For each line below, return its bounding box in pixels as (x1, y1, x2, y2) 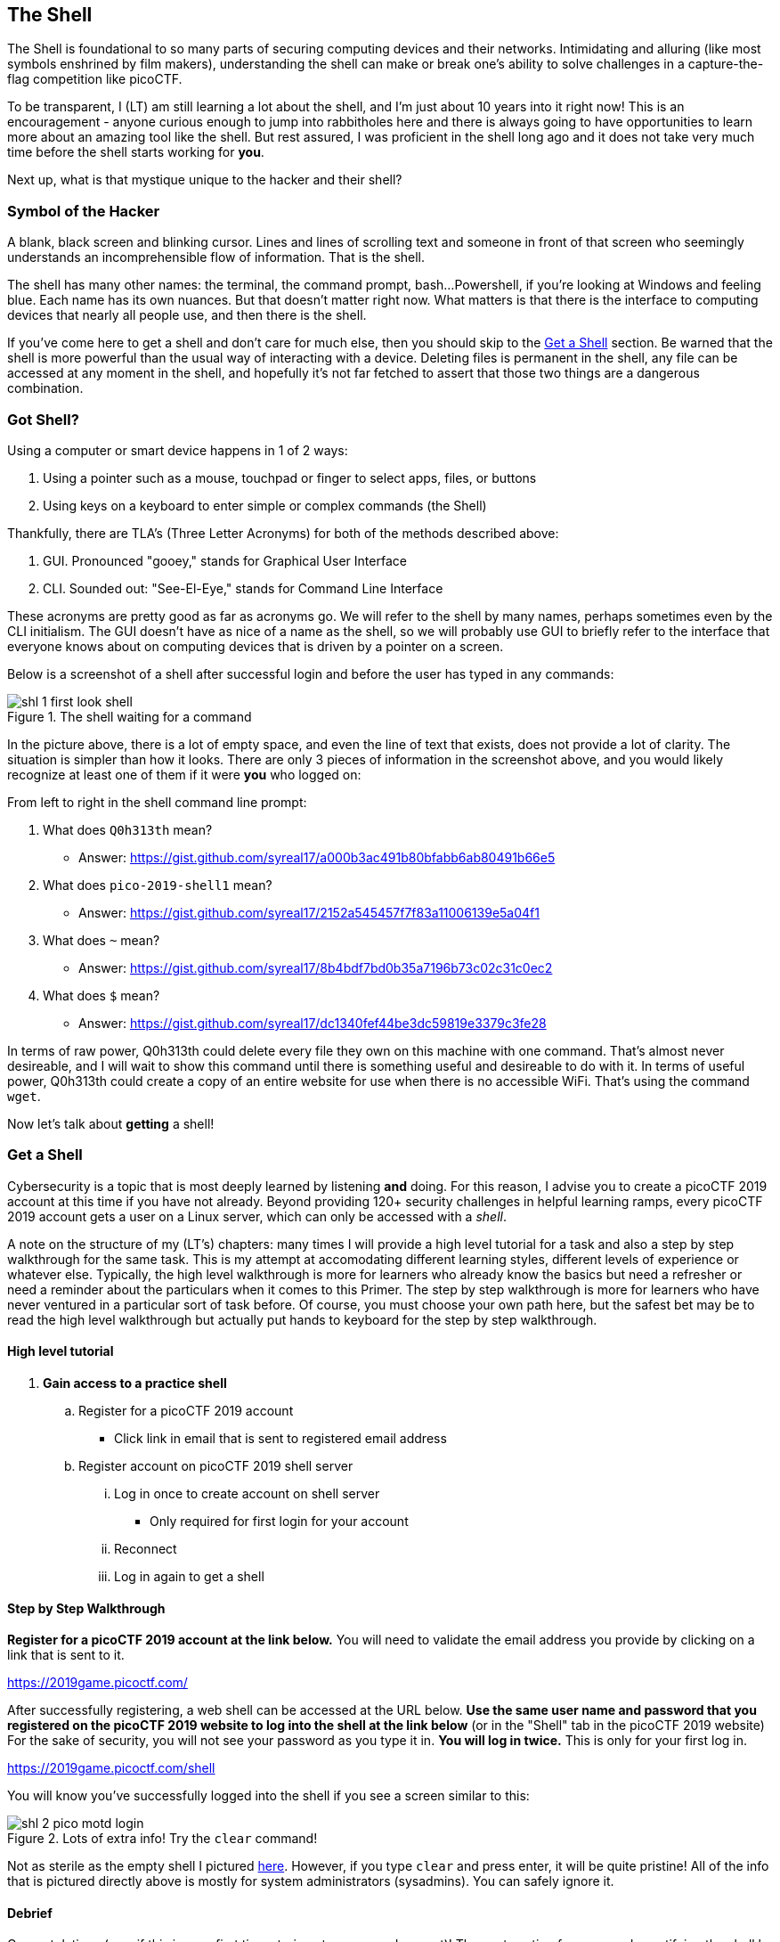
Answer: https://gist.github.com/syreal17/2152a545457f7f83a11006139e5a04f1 (78, 904, 540, 920)
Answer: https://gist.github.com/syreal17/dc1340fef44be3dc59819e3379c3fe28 (78, 1015, 547, 1031)
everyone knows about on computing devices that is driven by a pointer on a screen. (7, 638, 504, 654)
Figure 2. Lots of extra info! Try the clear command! (7, 1831, 318, 1847)
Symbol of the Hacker (7, 201, 160, 220)
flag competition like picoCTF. (7, 71, 183, 87)
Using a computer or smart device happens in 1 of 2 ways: (7, 442, 348, 458)
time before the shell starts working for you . (7, 144, 264, 160)
